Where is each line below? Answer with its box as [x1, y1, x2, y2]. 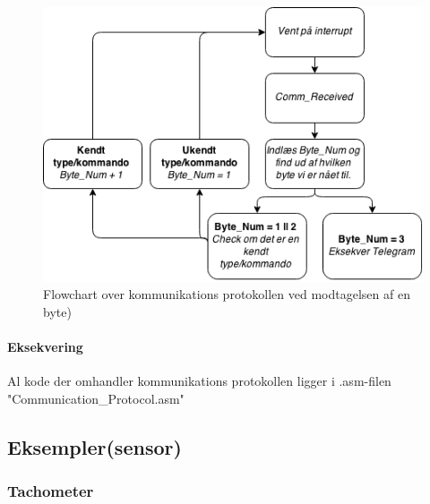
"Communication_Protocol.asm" [7, 389, 185, 407]
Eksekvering [7, 337, 83, 355]
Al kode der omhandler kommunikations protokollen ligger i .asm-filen [7, 372, 391, 390]
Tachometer [7, 479, 94, 501]
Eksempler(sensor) [7, 432, 182, 460]
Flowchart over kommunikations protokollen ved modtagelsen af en [43, 285, 410, 303]
